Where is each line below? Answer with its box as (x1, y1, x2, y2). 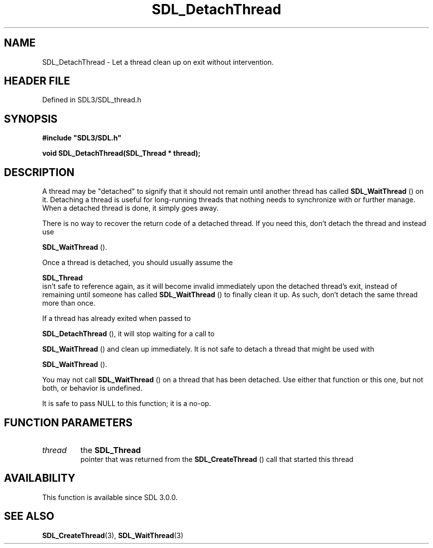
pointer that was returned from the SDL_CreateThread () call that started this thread (80, 455, 353, 463)
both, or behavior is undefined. (42, 384, 142, 393)
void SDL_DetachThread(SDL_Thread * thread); (42, 149, 201, 158)
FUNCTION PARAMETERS (4, 416, 132, 429)
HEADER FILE (4, 75, 70, 88)
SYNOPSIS (4, 112, 58, 125)
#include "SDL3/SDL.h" (42, 134, 122, 142)
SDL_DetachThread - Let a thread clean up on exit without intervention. (42, 57, 274, 66)
